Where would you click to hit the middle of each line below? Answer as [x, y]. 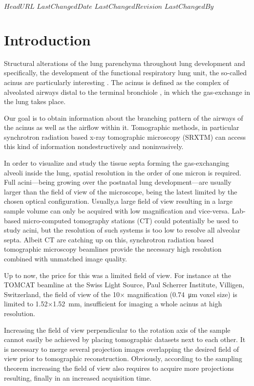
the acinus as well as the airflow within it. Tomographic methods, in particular [122, 127]
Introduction [47, 39]
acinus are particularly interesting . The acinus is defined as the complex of [116, 82]
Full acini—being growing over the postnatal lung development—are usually [118, 182]
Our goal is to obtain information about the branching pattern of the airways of [124, 118]
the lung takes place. [35, 101]
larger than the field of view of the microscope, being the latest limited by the [121, 191]
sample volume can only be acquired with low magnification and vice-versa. [117, 211]
